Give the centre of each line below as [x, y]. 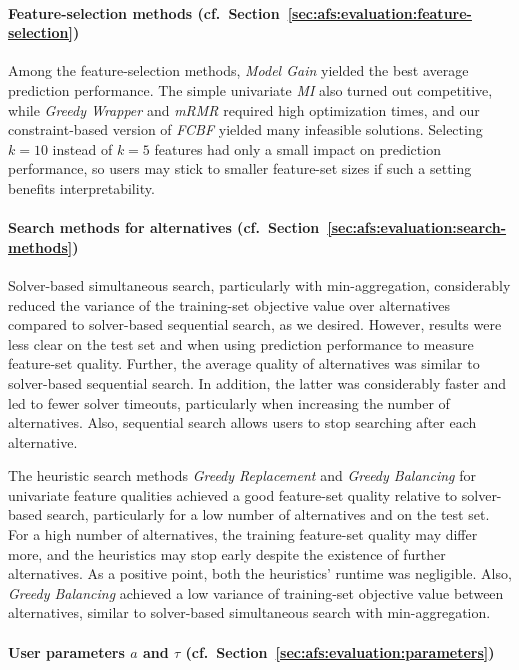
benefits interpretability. [81, 187]
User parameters [66, 651]
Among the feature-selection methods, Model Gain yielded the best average [238, 70]
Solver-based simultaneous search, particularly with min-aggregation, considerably [259, 284]
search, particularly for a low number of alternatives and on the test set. [268, 514]
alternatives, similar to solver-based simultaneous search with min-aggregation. [249, 612]
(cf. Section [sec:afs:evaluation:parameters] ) [340, 651]
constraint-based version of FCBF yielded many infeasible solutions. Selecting [245, 129]
